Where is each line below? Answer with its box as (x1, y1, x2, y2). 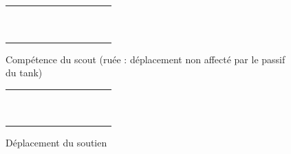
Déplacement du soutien (6, 135, 107, 150)
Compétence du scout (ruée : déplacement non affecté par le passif (6, 52, 285, 66)
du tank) (6, 65, 43, 80)
